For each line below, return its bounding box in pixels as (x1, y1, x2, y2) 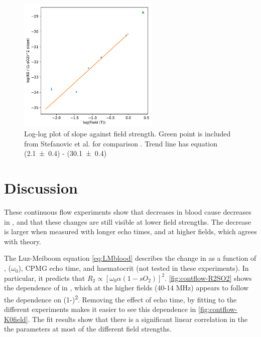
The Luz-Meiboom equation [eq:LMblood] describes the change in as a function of (4, 253, 256, 263)
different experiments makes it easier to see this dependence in (4, 304, 196, 314)
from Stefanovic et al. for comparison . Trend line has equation (24, 138, 217, 148)
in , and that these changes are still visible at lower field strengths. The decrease (4, 216, 251, 227)
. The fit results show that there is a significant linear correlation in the (28, 313, 248, 324)
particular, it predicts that (4, 272, 85, 283)
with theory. (4, 236, 41, 246)
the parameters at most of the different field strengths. (4, 323, 172, 334)
